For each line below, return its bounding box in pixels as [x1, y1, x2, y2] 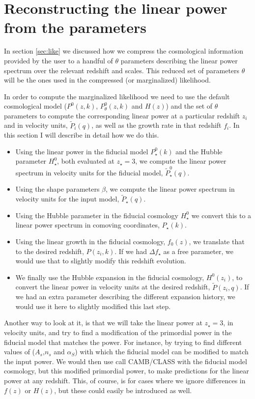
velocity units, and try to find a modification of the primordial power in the [4, 327, 232, 337]
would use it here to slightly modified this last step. [15, 301, 171, 311]
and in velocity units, [4, 120, 68, 130]
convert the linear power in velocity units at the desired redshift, [15, 282, 210, 292]
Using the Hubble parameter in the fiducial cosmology [15, 210, 178, 220]
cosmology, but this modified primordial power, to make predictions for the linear [4, 366, 249, 376]
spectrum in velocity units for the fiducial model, [15, 167, 163, 177]
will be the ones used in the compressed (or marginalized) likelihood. [4, 75, 211, 85]
